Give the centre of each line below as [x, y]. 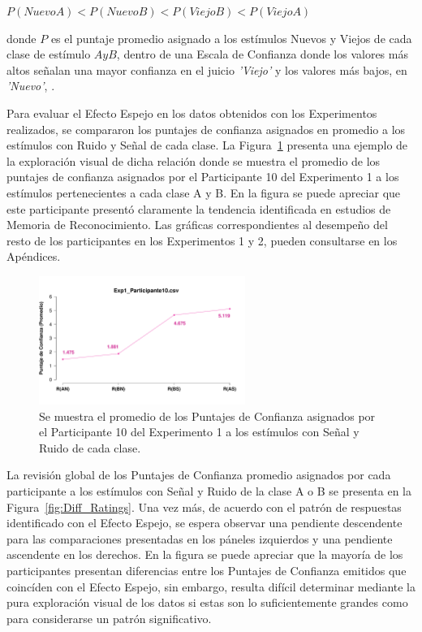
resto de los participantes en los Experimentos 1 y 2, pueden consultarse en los [202, 240]
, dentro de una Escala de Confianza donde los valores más [262, 54]
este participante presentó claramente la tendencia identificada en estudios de [199, 208]
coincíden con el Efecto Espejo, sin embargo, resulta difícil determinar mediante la [211, 586]
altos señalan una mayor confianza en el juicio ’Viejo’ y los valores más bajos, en [207, 69]
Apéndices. [34, 256]
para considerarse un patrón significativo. [109, 618]
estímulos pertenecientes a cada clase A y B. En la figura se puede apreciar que [204, 192]
